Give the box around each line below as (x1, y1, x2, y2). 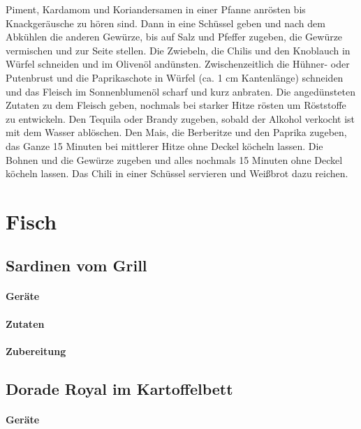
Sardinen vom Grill (6, 255, 147, 276)
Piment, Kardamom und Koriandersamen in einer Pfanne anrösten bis (6, 2, 306, 16)
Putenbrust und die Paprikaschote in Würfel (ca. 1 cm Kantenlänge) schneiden (6, 70, 344, 84)
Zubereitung (6, 343, 66, 358)
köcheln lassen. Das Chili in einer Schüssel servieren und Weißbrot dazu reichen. (6, 166, 348, 181)
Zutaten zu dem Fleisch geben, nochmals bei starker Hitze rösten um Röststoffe (6, 98, 346, 112)
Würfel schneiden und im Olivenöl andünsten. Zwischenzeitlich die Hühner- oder (6, 57, 350, 71)
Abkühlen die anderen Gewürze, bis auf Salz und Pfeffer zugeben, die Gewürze (6, 29, 343, 44)
